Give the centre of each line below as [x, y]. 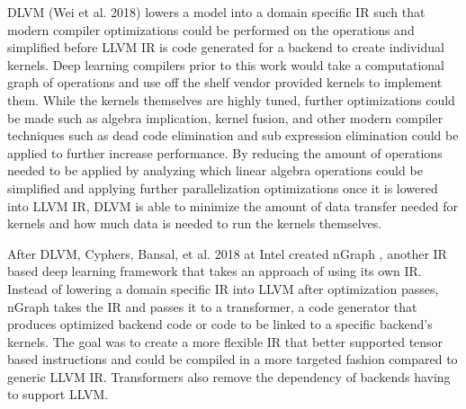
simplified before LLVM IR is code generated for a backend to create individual [226, 47]
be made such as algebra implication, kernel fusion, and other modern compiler [225, 117]
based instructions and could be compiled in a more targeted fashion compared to [233, 359]
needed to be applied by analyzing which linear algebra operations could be [215, 170]
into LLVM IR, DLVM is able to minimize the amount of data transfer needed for [233, 205]
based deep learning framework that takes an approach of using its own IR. [215, 271]
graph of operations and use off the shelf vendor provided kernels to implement [225, 82]
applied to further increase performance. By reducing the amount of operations [225, 152]
